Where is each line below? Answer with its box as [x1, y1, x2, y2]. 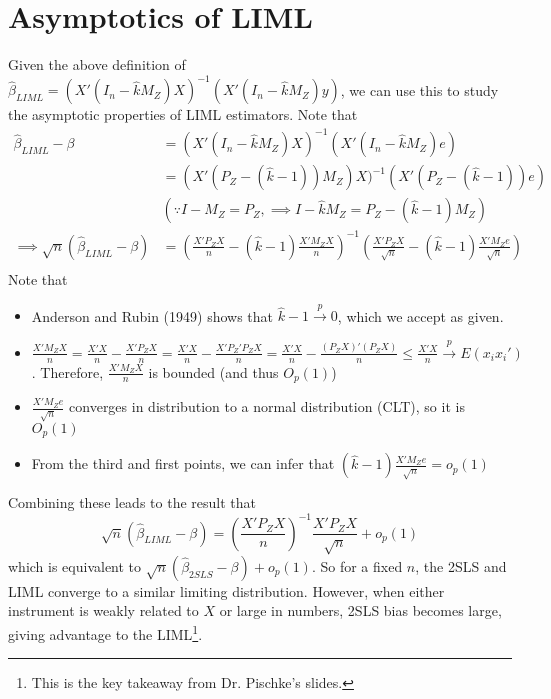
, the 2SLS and [415, 555, 507, 576]
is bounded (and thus [148, 361, 279, 382]
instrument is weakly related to [8, 600, 199, 621]
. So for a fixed [311, 555, 403, 576]
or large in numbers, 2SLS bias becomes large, [219, 600, 502, 621]
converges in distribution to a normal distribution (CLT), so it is [69, 396, 465, 417]
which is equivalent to [8, 555, 142, 576]
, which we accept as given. [337, 305, 504, 326]
